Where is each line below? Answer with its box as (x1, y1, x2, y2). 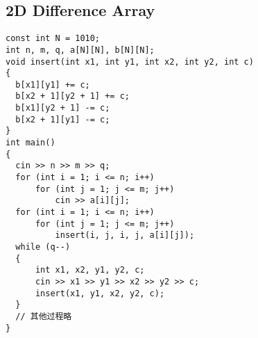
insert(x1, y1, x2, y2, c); (35, 288, 165, 298)
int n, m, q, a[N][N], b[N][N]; (6, 45, 155, 55)
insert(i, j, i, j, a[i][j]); (55, 230, 195, 241)
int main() (6, 138, 55, 148)
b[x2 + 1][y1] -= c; (15, 114, 110, 124)
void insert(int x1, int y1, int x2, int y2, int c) (6, 56, 254, 67)
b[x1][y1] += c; (15, 79, 90, 90)
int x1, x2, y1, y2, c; (35, 265, 145, 275)
